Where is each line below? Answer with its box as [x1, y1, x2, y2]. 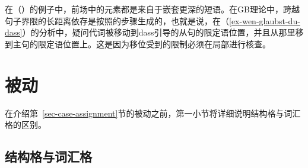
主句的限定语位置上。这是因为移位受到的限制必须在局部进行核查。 [12, 37, 271, 50]
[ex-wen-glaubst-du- [229, 14, 300, 27]
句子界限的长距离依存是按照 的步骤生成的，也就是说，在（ [5, 14, 229, 27]
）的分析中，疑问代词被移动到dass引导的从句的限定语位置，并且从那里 [22, 26, 296, 38]
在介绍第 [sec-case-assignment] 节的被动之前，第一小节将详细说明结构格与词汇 [5, 106, 301, 119]
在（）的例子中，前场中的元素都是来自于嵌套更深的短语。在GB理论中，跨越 [5, 3, 300, 15]
